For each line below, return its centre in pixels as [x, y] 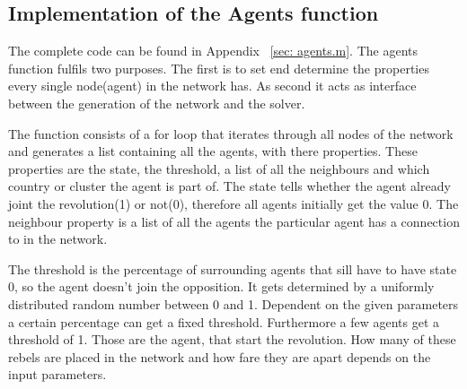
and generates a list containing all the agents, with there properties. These [213, 151]
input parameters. [57, 374]
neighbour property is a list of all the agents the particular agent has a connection [234, 221]
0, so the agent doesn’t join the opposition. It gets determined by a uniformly [221, 286]
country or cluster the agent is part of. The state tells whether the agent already [229, 186]
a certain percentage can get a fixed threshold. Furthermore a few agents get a [224, 321]
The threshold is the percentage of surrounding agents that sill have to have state [233, 268]
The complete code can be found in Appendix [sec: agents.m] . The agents [213, 51]
